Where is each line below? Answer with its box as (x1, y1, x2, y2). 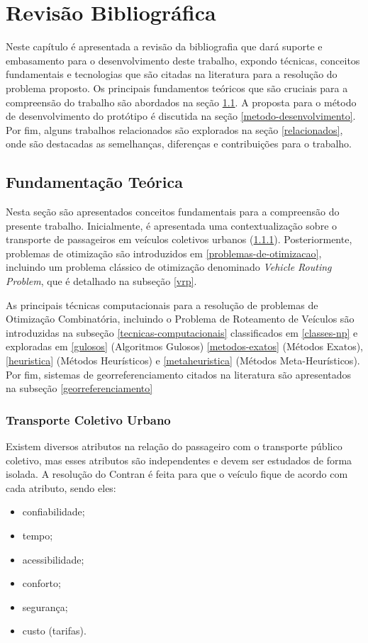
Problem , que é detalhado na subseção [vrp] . (6, 274, 197, 289)
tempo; (22, 527, 53, 542)
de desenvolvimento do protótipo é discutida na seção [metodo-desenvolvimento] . (6, 108, 356, 123)
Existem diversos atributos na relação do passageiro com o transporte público (6, 439, 342, 454)
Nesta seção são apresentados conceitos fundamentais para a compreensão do (6, 204, 340, 219)
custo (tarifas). (22, 623, 87, 638)
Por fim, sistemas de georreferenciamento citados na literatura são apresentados (6, 367, 352, 381)
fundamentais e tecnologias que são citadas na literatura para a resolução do (6, 67, 338, 82)
